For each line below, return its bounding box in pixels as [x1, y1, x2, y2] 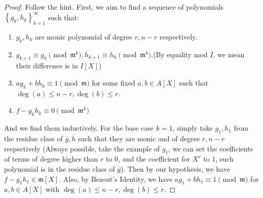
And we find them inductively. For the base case [4, 123, 154, 133]
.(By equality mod [151, 49, 208, 59]
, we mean [213, 49, 245, 59]
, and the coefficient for [118, 153, 191, 164]
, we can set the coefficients [168, 143, 253, 153]
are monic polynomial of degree [35, 31, 133, 42]
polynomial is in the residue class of [4, 164, 115, 174]
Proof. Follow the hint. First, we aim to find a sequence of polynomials [4, 2, 223, 12]
